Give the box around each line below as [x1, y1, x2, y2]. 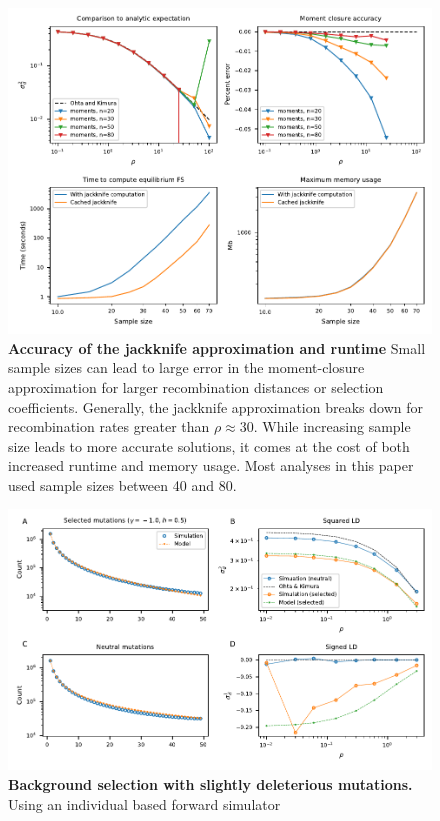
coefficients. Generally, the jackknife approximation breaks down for [8, 396, 423, 417]
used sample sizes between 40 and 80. [8, 474, 237, 495]
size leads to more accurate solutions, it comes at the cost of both [8, 435, 410, 456]
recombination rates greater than [8, 416, 210, 437]
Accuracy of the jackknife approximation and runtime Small [8, 337, 426, 358]
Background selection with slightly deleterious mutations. [8, 774, 413, 794]
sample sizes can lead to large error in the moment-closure [8, 357, 365, 378]
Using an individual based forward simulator [8, 793, 281, 814]
